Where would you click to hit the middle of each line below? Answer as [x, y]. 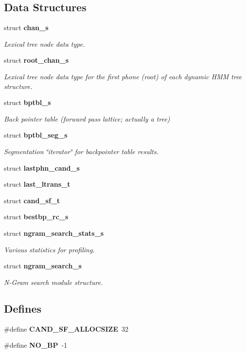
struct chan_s [26, 27]
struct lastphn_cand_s [42, 168]
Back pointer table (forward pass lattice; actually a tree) [87, 118]
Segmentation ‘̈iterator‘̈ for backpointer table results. [81, 151]
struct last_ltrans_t [37, 184]
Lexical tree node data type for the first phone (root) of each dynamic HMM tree [123, 76]
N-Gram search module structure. [53, 282]
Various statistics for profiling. [49, 249]
